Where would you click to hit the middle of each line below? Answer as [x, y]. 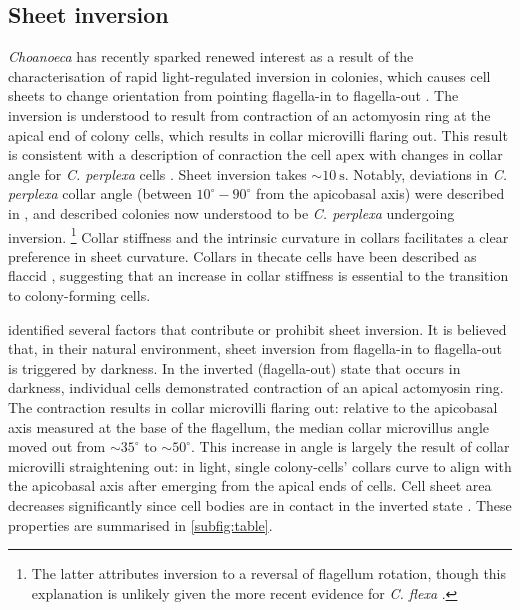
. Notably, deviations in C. [426, 173]
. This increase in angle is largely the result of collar [350, 446]
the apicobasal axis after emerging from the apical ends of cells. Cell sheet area [250, 485]
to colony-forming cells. [79, 294]
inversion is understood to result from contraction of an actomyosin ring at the [249, 114]
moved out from [57, 446]
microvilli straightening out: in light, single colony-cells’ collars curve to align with [260, 465]
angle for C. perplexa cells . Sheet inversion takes [157, 173]
